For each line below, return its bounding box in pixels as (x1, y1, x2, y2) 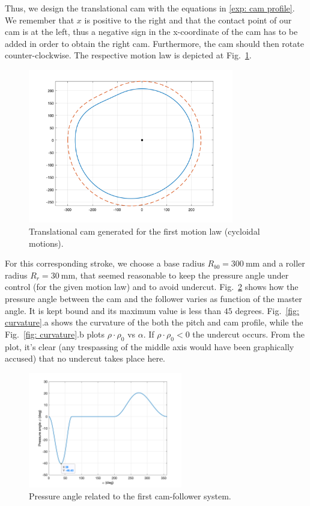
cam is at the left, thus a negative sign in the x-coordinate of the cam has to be (5, 25, 298, 38)
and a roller (262, 257, 305, 270)
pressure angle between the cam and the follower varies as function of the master (5, 292, 302, 304)
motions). (29, 236, 64, 249)
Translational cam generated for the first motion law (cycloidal (29, 224, 260, 237)
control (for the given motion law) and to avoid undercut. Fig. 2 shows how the (5, 280, 299, 293)
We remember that (5, 13, 74, 26)
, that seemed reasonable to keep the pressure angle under (75, 268, 289, 281)
